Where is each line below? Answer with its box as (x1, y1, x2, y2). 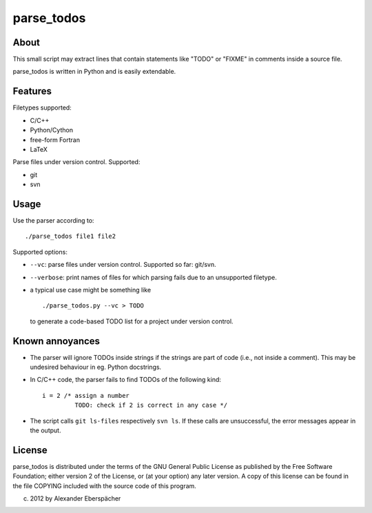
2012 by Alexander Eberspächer (30, 494, 121, 503)
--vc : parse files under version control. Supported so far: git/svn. (30, 261, 216, 269)
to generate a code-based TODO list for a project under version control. (30, 317, 234, 325)
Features (12, 85, 52, 97)
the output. (30, 426, 61, 434)
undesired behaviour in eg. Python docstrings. (30, 363, 162, 372)
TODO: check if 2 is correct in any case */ (74, 401, 227, 410)
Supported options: (12, 248, 68, 256)
